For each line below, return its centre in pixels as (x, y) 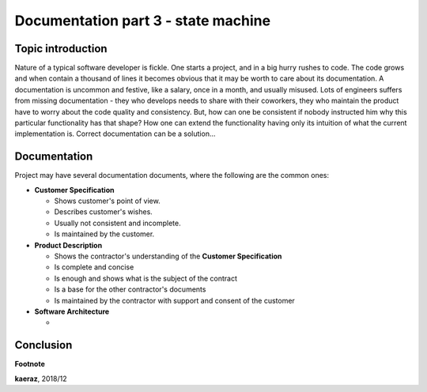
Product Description (68, 245)
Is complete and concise (94, 267)
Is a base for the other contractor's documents (130, 289)
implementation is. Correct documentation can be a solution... (115, 134)
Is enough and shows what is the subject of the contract (145, 278)
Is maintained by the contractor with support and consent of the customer (175, 300)
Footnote (30, 364)
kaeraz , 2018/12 (41, 379)
